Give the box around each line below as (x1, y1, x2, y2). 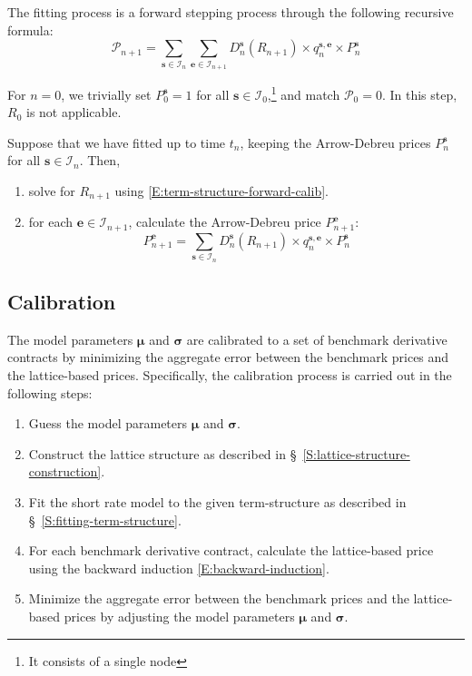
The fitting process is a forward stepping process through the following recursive (7, 3, 454, 21)
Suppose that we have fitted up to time (7, 132, 226, 152)
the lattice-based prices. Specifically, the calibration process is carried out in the (7, 365, 452, 384)
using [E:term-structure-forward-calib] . (114, 181, 329, 200)
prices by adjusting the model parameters (64, 606, 295, 625)
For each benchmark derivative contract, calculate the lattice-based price (28, 541, 434, 560)
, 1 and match (267, 82, 340, 103)
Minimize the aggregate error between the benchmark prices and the (28, 589, 409, 608)
